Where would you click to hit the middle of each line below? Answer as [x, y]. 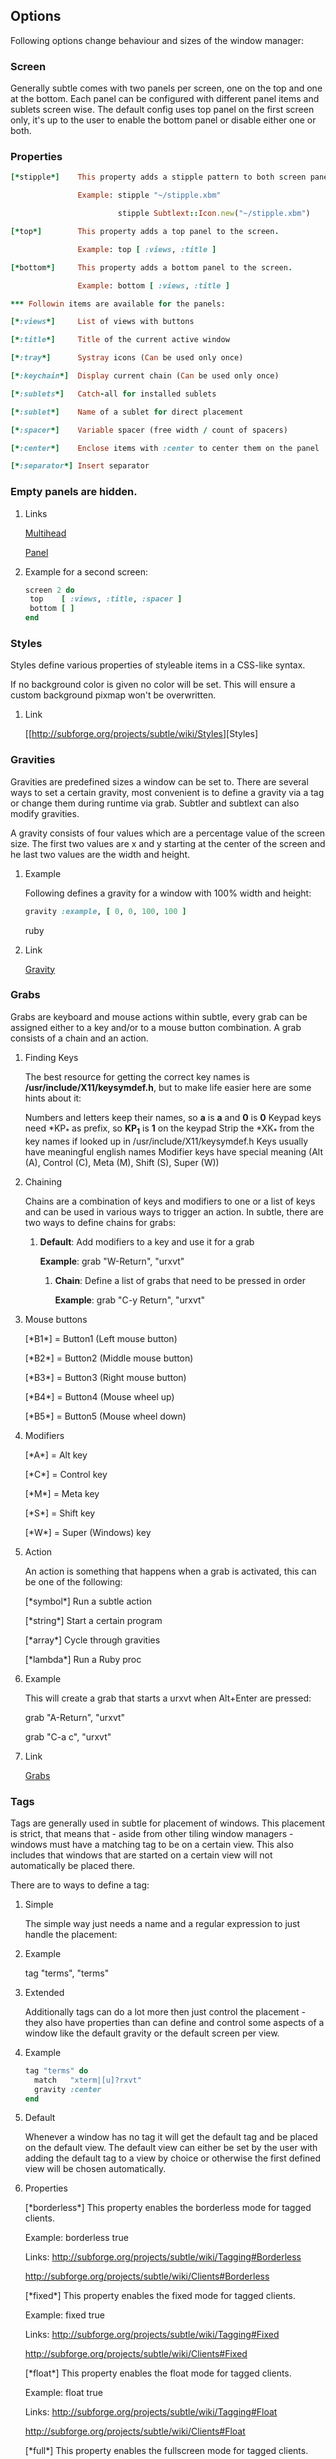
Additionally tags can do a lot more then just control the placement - [165, 2011]
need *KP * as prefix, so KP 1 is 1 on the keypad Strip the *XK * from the [169, 1129]
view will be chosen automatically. [95, 2169]
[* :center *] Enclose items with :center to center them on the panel [165, 448]
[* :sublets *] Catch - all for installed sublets [113, 394]
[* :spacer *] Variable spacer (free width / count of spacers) [149, 430]
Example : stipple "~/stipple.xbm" [149, 195]
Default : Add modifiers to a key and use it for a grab [147, 1241]
